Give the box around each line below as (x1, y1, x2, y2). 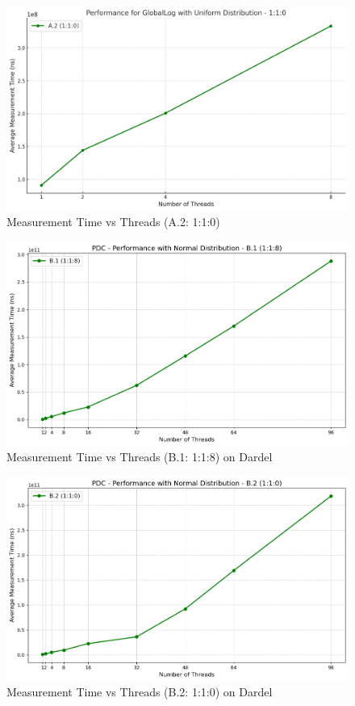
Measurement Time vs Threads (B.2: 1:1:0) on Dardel (6, 683, 273, 700)
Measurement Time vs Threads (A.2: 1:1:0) (6, 213, 220, 230)
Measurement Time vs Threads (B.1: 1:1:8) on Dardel (6, 448, 273, 465)
